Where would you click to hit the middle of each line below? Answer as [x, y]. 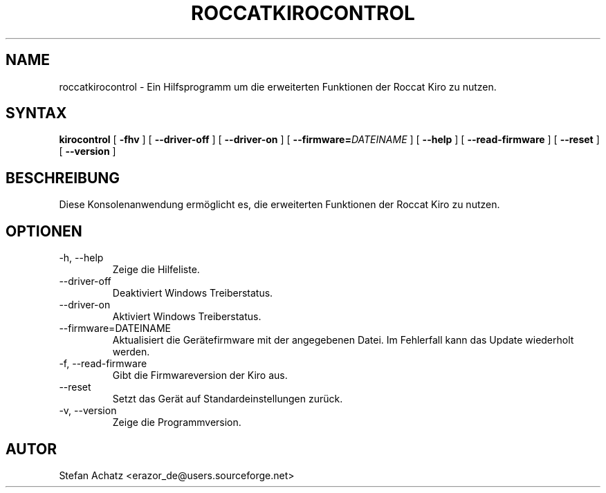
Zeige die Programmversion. [177, 422]
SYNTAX [36, 113]
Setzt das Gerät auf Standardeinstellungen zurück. [228, 399]
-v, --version [88, 411]
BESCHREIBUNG [63, 178]
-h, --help [81, 258]
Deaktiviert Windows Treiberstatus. [193, 293]
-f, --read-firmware [103, 364]
